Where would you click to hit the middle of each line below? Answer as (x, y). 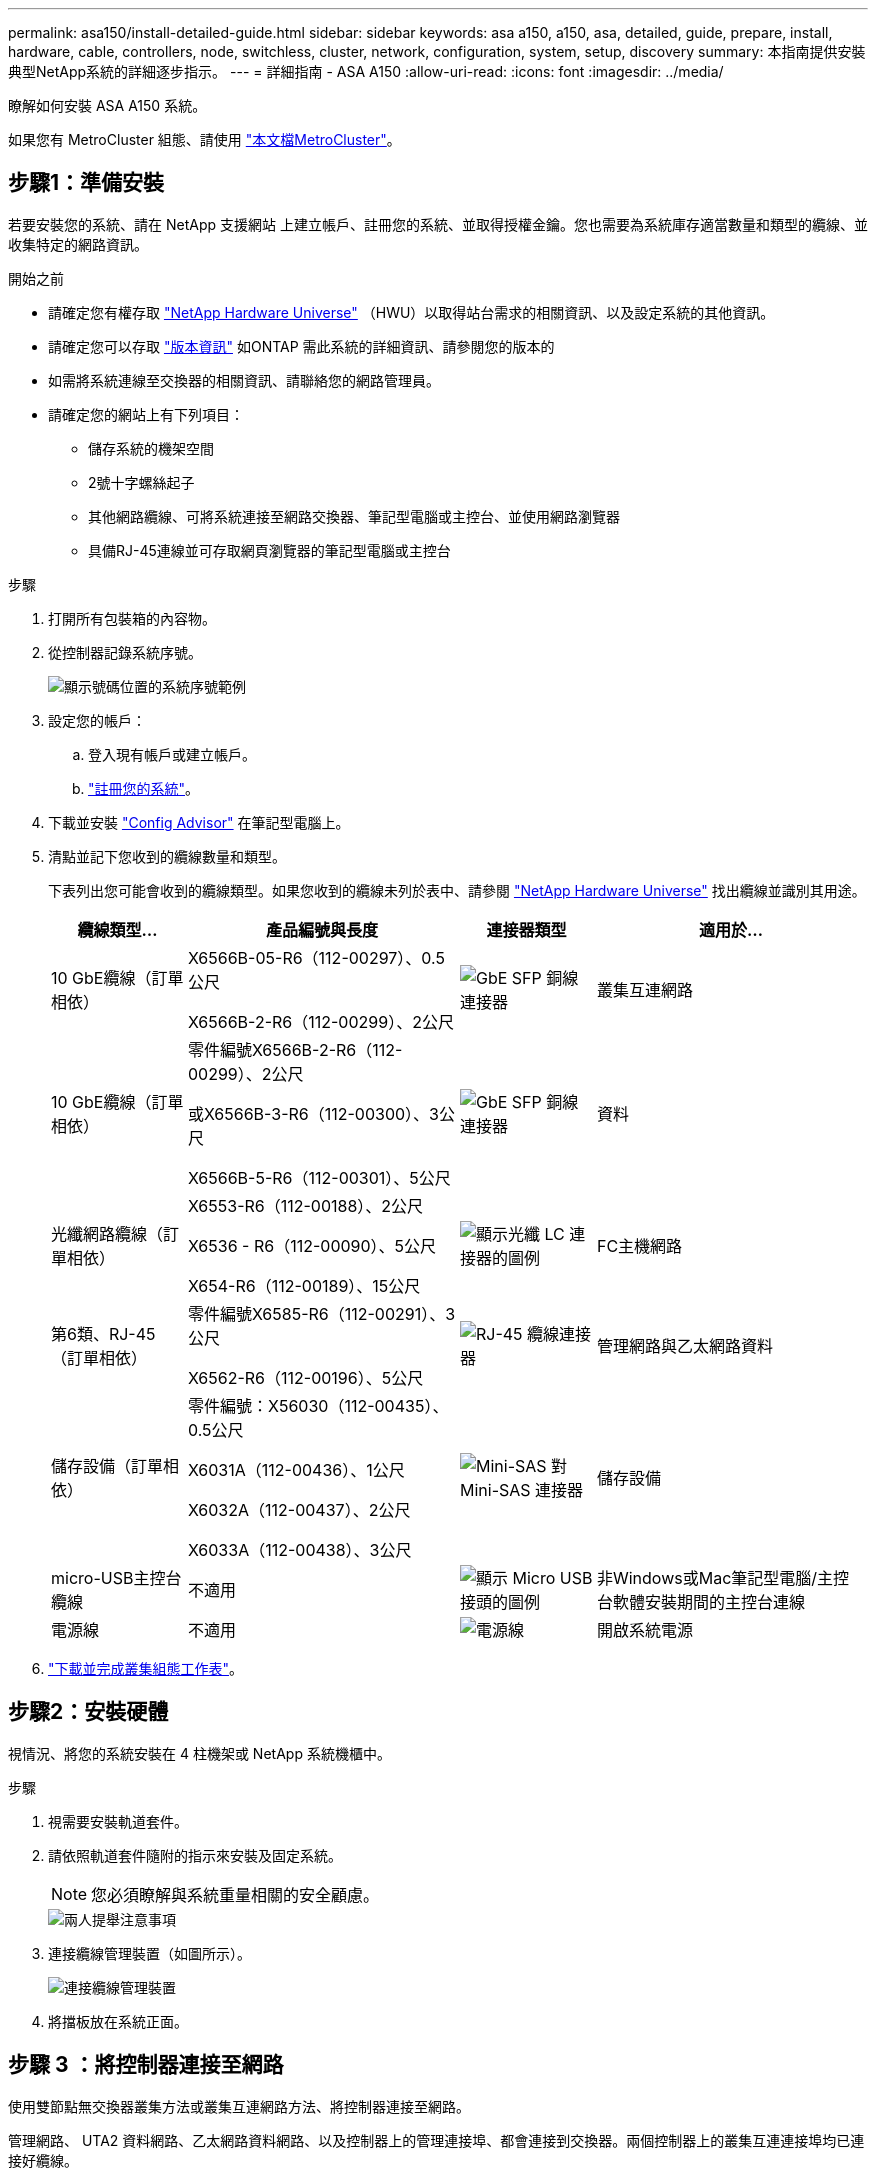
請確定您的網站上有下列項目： (146, 414)
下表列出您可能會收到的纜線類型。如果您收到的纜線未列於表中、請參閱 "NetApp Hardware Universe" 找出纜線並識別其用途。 (457, 890)
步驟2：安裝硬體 (88, 1712)
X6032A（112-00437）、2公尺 (299, 1509)
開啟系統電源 (644, 1629)
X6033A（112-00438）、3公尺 (299, 1549)
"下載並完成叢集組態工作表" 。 (146, 1668)
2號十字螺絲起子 (141, 482)
